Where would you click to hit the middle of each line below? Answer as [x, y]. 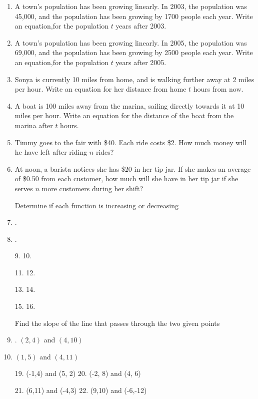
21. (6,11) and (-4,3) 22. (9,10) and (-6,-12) [81, 390]
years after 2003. [141, 26]
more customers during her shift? [92, 188]
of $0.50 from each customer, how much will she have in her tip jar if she [126, 178]
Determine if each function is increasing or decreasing [97, 205]
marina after [34, 125]
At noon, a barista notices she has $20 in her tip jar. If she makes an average [133, 168]
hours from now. [218, 89]
